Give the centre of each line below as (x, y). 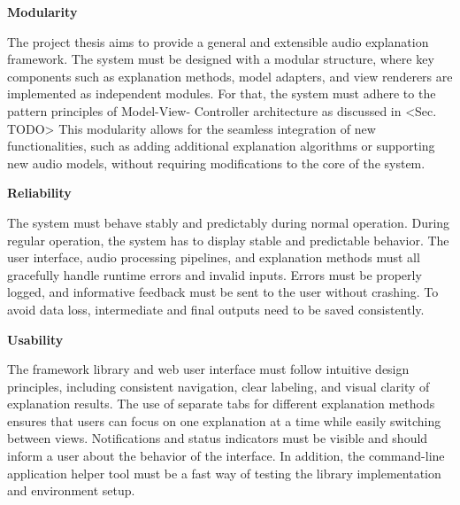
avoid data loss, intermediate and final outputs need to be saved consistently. (216, 309)
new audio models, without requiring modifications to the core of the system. (216, 163)
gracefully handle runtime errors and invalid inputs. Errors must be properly (215, 274)
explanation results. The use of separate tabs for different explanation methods (221, 404)
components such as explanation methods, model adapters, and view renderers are (230, 76)
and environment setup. (71, 490)
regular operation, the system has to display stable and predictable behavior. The (228, 240)
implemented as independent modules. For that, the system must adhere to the (222, 93)
